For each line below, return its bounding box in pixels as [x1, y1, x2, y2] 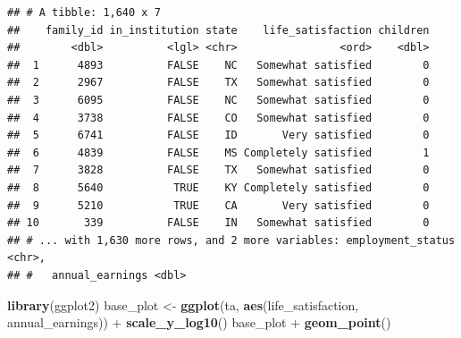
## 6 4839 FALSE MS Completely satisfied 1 [7, 146, 430, 159]
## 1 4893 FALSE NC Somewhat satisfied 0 [7, 58, 430, 72]
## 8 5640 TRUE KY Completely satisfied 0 [7, 181, 430, 194]
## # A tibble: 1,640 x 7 [7, 6, 161, 19]
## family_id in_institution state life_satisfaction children [7, 23, 430, 37]
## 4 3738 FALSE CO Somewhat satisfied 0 [7, 111, 430, 124]
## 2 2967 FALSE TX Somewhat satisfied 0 [7, 76, 430, 89]
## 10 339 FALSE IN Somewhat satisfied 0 [7, 216, 430, 230]
